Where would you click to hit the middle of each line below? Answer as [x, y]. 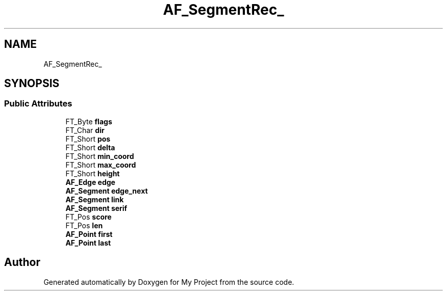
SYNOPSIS [32, 84]
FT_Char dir [85, 130]
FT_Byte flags [89, 121]
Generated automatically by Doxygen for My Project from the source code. [169, 282]
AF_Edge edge [90, 182]
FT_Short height [93, 173]
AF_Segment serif [96, 208]
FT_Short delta [90, 147]
